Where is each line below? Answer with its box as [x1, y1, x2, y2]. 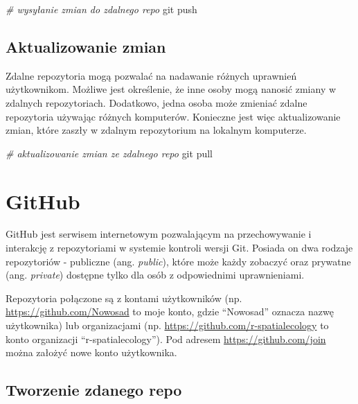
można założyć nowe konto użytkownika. [6, 345, 177, 360]
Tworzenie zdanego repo [6, 379, 182, 401]
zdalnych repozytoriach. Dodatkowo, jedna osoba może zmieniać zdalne [6, 95, 307, 109]
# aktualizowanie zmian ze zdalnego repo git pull [6, 146, 213, 160]
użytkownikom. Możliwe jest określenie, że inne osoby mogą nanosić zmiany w [6, 82, 337, 96]
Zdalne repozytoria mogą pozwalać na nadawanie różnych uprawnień [6, 68, 297, 82]
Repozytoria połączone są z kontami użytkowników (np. [6, 290, 242, 305]
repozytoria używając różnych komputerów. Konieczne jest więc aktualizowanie [6, 109, 341, 123]
